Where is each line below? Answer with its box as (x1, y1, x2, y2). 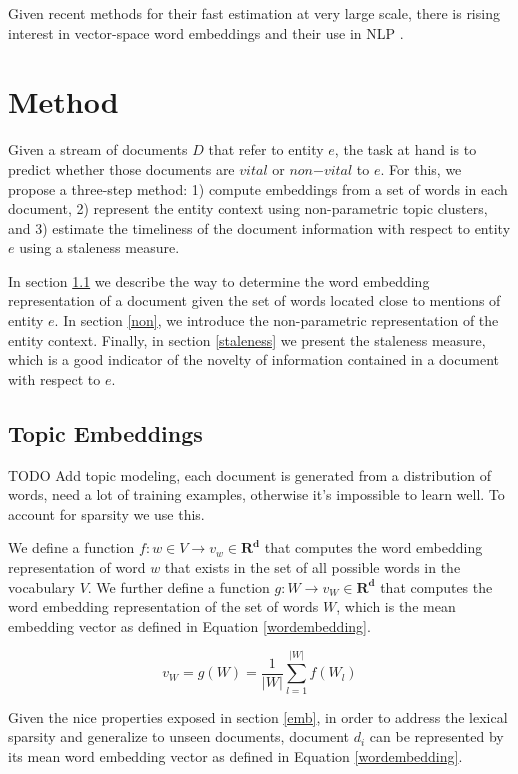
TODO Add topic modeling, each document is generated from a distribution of (8, 464, 492, 485)
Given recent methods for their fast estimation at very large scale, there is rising (8, 3, 500, 23)
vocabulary (8, 576, 75, 597)
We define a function (8, 537, 135, 558)
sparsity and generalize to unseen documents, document (8, 726, 350, 747)
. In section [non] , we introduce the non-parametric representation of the (54, 310, 499, 331)
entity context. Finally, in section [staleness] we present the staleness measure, (8, 329, 486, 350)
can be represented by (369, 726, 504, 747)
